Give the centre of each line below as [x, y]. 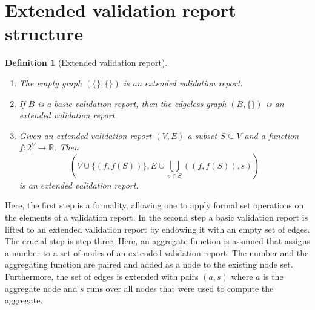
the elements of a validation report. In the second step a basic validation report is [157, 217]
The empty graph [51, 82]
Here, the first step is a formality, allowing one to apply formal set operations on [154, 205]
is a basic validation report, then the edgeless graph [132, 103]
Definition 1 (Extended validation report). [86, 63]
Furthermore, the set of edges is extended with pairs [102, 276]
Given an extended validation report [85, 135]
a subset [202, 135]
